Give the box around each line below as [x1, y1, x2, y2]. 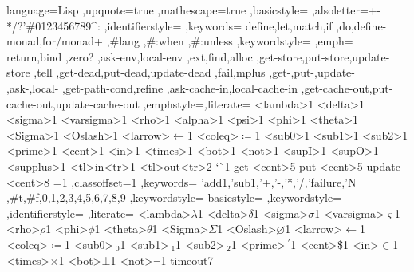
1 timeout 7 [160, 251, 214, 268]
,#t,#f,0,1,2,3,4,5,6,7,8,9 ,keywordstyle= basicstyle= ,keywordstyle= [6, 189, 342, 206]
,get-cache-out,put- [301, 79, 393, 96]
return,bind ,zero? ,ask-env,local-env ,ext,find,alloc [6, 48, 253, 65]
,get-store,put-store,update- [256, 48, 390, 65]
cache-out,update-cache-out [6, 95, 140, 112]
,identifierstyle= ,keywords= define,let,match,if [104, 17, 333, 34]
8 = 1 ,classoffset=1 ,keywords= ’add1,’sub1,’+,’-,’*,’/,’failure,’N [44, 173, 357, 190]
